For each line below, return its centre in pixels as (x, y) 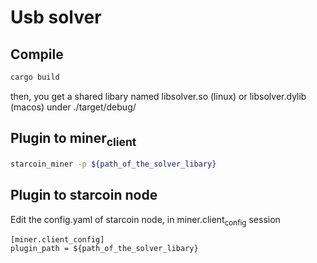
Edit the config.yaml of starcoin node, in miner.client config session (145, 220)
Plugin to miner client (73, 140)
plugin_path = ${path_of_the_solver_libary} (104, 249)
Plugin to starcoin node (84, 195)
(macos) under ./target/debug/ (73, 107)
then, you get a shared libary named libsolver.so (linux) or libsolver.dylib (158, 96)
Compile (37, 54)
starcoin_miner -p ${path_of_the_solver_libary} (113, 164)
